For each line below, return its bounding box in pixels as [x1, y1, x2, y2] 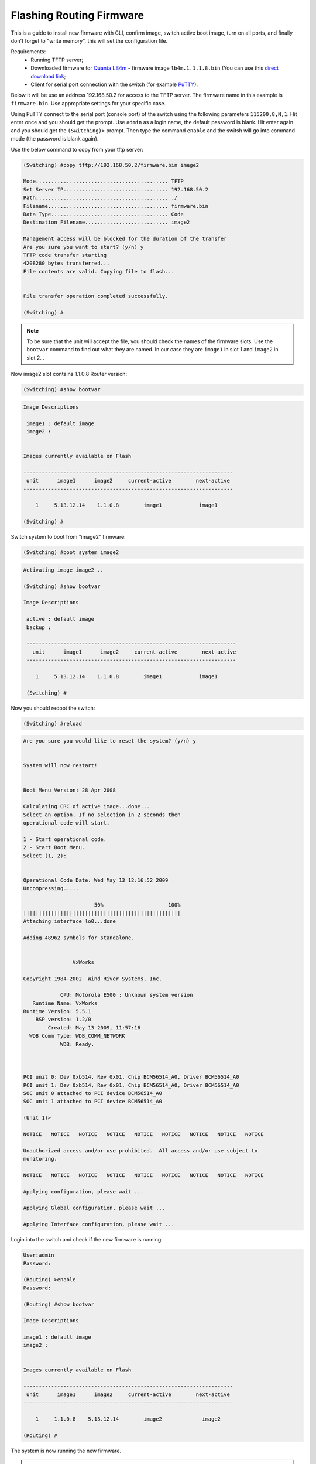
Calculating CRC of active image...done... [23, 803, 150, 810]
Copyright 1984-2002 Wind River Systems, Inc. [23, 975, 162, 982]
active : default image [26, 615, 95, 622]
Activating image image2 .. [23, 566, 104, 573]
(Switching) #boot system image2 [23, 549, 119, 556]
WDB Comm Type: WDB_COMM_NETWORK [29, 1032, 125, 1039]
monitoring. [23, 1155, 58, 1162]
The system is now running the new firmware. [11, 1447, 122, 1454]
